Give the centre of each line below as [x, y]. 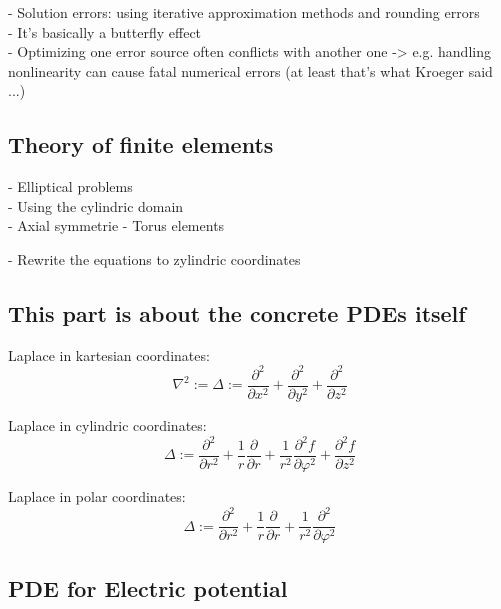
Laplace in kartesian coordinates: [109, 354]
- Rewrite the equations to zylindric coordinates [154, 258]
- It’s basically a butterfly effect [105, 31]
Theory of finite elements [141, 144]
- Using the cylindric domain [96, 205]
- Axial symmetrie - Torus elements [116, 225]
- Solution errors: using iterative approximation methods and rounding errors [244, 12]
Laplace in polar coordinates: [97, 496]
